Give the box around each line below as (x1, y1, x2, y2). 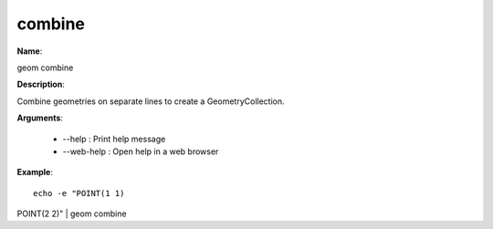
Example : (16, 167, 54, 178)
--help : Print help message (62, 133, 166, 144)
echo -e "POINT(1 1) (33, 188, 125, 198)
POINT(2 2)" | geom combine (16, 208, 127, 219)
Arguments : (16, 112, 64, 123)
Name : (16, 46, 43, 57)
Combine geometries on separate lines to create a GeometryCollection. (16, 96, 285, 107)
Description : (16, 78, 66, 90)
